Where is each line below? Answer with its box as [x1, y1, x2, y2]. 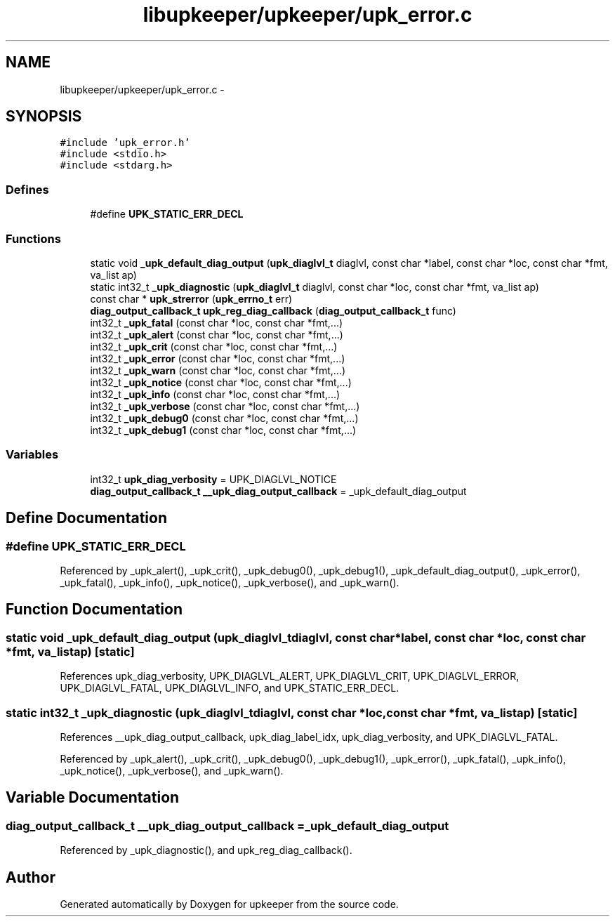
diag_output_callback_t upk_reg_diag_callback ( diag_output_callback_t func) [90, 304, 456, 317]
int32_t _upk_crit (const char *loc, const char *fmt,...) [90, 340, 338, 353]
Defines [6, 182, 49, 197]
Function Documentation [6, 600, 183, 619]
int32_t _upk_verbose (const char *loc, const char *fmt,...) [90, 400, 360, 412]
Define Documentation [6, 509, 167, 527]
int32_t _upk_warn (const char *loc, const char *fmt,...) [90, 364, 346, 376]
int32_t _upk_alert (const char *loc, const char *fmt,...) [90, 328, 343, 341]
